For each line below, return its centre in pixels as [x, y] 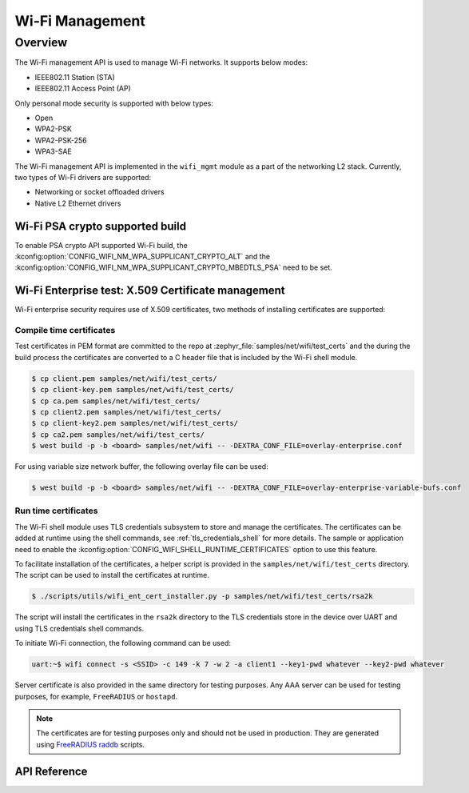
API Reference [51, 771]
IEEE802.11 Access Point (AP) [83, 89]
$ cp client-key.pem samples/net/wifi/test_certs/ [133, 390]
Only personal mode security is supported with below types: [114, 103]
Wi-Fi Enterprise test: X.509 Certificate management [150, 291]
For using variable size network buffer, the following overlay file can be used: [141, 467]
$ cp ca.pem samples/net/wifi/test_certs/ [116, 401]
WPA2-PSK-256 [61, 140]
